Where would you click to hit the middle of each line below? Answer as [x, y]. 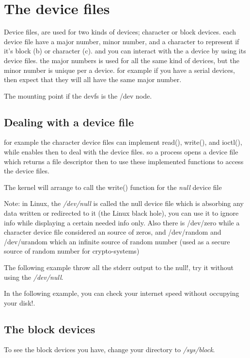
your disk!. [20, 302]
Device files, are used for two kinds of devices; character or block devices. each [120, 32]
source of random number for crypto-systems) [72, 251]
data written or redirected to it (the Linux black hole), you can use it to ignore [121, 213]
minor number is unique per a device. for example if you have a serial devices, [119, 70]
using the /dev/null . [34, 277]
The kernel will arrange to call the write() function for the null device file [113, 187]
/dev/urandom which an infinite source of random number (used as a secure [117, 241]
